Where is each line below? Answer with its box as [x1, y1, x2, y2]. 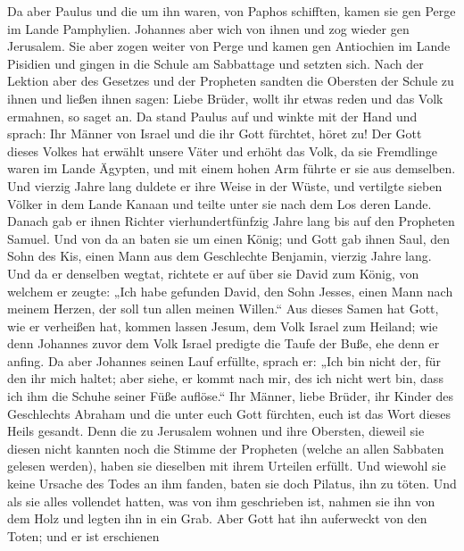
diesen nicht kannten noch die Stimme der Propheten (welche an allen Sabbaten [7, 438, 444, 457]
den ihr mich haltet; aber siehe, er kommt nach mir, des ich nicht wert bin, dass [7, 369, 443, 388]
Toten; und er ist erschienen [7, 526, 160, 545]
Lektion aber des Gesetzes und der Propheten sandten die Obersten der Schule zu [7, 71, 454, 90]
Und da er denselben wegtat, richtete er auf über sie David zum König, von [7, 263, 419, 282]
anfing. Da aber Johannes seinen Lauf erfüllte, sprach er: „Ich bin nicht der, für [7, 351, 442, 370]
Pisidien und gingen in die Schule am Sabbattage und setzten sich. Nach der [7, 54, 424, 72]
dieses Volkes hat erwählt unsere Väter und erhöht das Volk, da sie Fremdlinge [7, 141, 437, 160]
